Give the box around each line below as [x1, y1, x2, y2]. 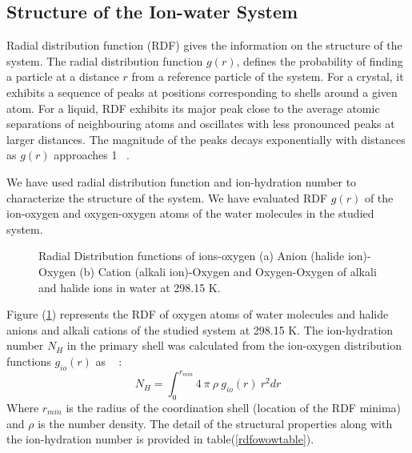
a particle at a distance [6, 68, 119, 85]
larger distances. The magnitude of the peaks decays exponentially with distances [6, 130, 406, 147]
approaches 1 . [54, 146, 130, 163]
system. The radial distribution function [6, 52, 203, 69]
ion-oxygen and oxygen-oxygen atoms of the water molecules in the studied [6, 205, 374, 222]
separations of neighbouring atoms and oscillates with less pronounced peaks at [6, 115, 395, 132]
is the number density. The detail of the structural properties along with [38, 415, 393, 431]
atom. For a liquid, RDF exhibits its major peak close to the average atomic [6, 99, 380, 116]
